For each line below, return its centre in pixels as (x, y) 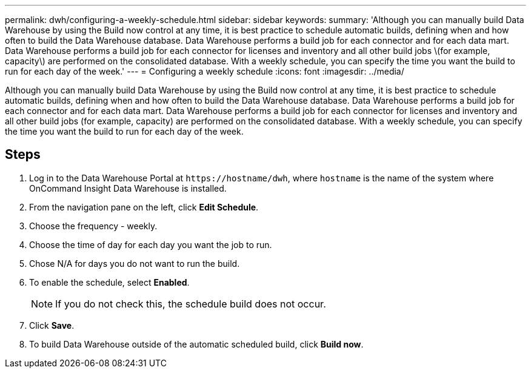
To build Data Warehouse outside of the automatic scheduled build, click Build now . (196, 344)
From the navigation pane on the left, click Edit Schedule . (144, 207)
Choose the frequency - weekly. (93, 226)
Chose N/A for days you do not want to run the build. (135, 263)
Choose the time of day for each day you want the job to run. (151, 244)
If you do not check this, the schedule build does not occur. (191, 304)
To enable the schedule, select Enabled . (109, 282)
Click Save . (52, 325)
